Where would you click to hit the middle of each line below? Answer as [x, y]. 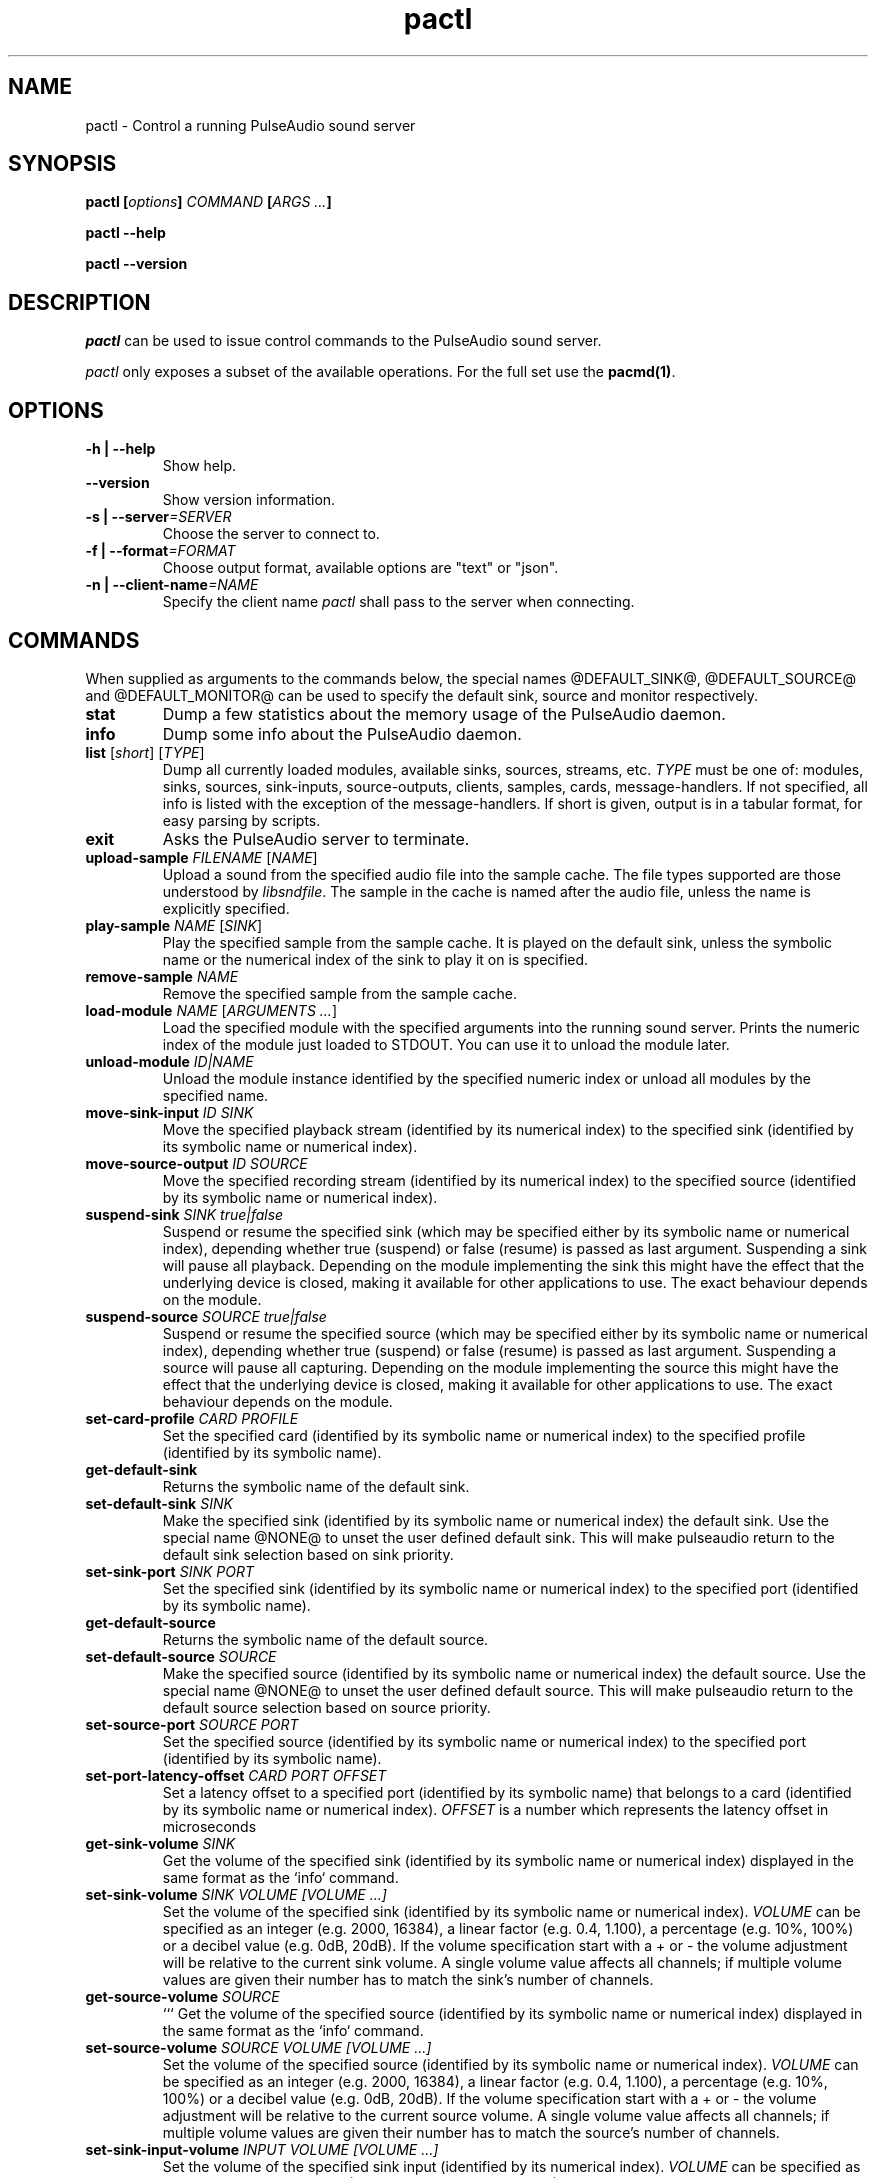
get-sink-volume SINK [160, 1843]
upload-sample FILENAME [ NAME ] [201, 857]
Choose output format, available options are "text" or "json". [360, 568]
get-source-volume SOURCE [182, 1996]
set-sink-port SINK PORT [170, 1571]
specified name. [215, 1095]
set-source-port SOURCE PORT [192, 1724]
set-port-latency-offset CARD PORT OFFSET [236, 1775]
